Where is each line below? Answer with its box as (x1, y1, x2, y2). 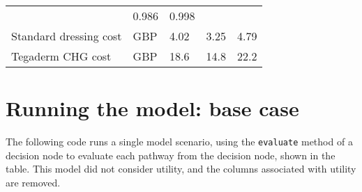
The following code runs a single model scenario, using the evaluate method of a (6, 134, 353, 149)
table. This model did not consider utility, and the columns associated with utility (6, 161, 356, 176)
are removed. (6, 175, 61, 189)
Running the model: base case (6, 94, 299, 122)
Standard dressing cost (11, 28, 122, 44)
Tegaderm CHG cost (11, 48, 112, 64)
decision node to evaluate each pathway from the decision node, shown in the (6, 147, 335, 162)
